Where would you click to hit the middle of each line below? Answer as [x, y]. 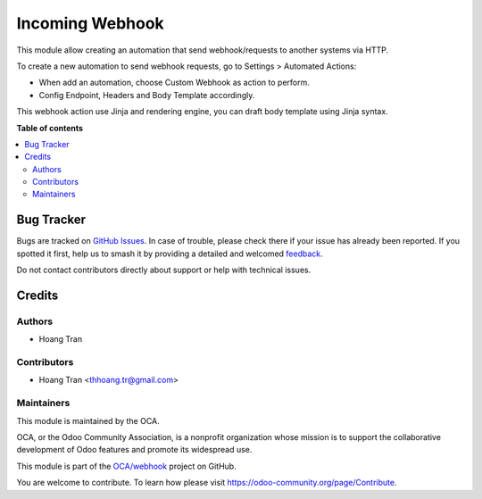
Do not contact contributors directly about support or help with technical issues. [164, 270]
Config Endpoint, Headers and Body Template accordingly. [147, 95]
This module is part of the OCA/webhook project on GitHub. [126, 466]
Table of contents [50, 128]
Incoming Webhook [90, 23]
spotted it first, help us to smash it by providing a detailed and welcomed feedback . [170, 254]
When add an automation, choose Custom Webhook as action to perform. [174, 83]
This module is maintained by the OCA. [88, 420]
